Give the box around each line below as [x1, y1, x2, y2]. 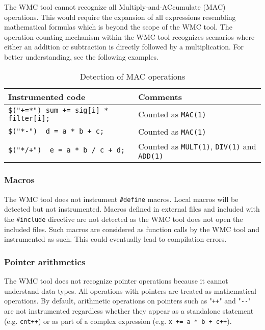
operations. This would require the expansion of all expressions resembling [4, 11, 236, 22]
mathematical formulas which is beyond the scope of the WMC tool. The [4, 21, 232, 32]
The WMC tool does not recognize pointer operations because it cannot [4, 275, 228, 286]
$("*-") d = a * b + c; [8, 127, 104, 136]
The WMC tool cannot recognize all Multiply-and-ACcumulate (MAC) [4, 2, 226, 12]
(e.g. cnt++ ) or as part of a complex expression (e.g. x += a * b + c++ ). [4, 315, 232, 326]
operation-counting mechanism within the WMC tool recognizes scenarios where [4, 31, 255, 42]
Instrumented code [8, 90, 86, 103]
